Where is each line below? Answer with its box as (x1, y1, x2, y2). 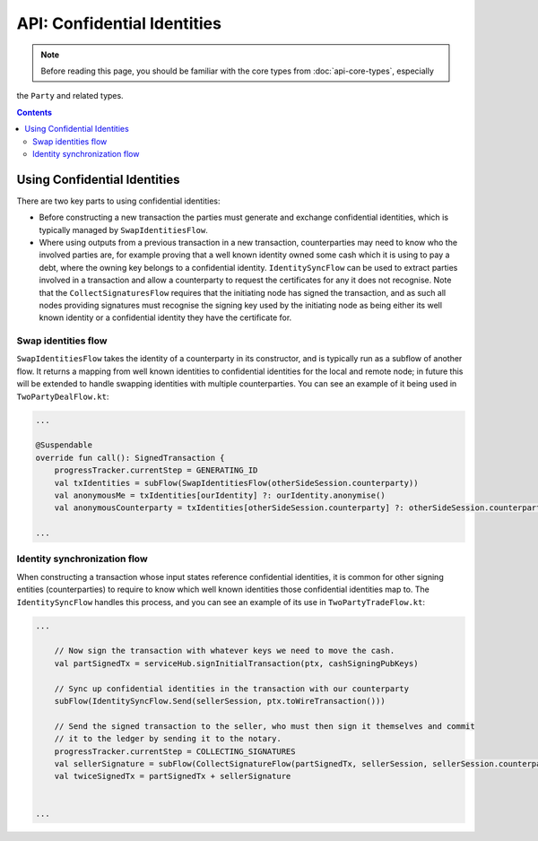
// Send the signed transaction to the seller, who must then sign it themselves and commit (54, 721, 475, 731)
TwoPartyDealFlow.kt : (16, 391, 109, 402)
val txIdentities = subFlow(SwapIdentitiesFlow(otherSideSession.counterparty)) (54, 478, 419, 488)
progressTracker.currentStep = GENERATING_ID (54, 465, 258, 475)
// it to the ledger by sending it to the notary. (54, 733, 282, 744)
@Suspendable (35, 440, 93, 450)
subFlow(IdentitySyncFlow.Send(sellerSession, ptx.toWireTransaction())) (54, 696, 386, 706)
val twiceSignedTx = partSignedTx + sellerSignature (54, 771, 291, 782)
